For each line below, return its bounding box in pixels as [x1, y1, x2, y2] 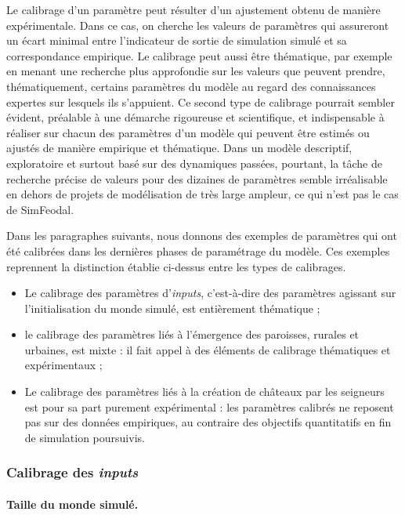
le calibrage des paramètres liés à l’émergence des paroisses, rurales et [24, 326, 360, 343]
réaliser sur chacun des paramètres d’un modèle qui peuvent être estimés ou [6, 124, 370, 140]
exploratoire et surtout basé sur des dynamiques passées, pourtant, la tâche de [6, 154, 382, 171]
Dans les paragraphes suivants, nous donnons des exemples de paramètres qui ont [6, 227, 397, 244]
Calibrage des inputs [6, 462, 139, 482]
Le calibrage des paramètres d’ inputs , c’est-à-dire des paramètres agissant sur [24, 285, 396, 301]
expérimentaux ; [24, 357, 103, 373]
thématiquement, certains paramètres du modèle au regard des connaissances [6, 78, 376, 94]
